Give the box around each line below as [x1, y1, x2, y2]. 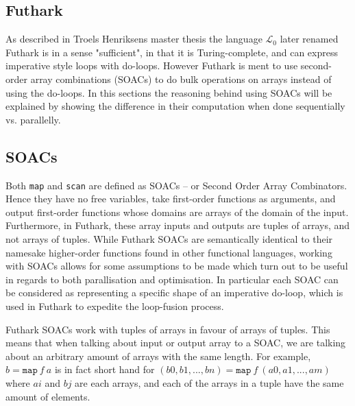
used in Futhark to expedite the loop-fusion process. [5, 298, 224, 313]
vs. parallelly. [5, 112, 61, 126]
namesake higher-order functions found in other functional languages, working [5, 245, 332, 259]
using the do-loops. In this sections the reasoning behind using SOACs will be [5, 85, 332, 99]
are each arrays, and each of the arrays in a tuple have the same [75, 375, 344, 390]
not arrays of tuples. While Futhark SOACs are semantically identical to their [5, 232, 333, 246]
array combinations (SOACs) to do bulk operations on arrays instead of [30, 71, 332, 86]
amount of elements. [5, 389, 90, 403]
